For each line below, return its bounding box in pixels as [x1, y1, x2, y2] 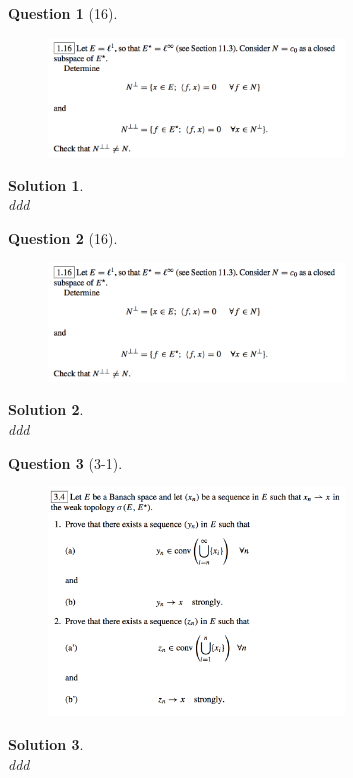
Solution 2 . [8, 399, 84, 420]
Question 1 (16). [8, 3, 118, 23]
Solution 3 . [8, 733, 84, 754]
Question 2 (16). [8, 227, 118, 248]
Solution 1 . [8, 174, 84, 195]
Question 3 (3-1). [8, 452, 123, 473]
